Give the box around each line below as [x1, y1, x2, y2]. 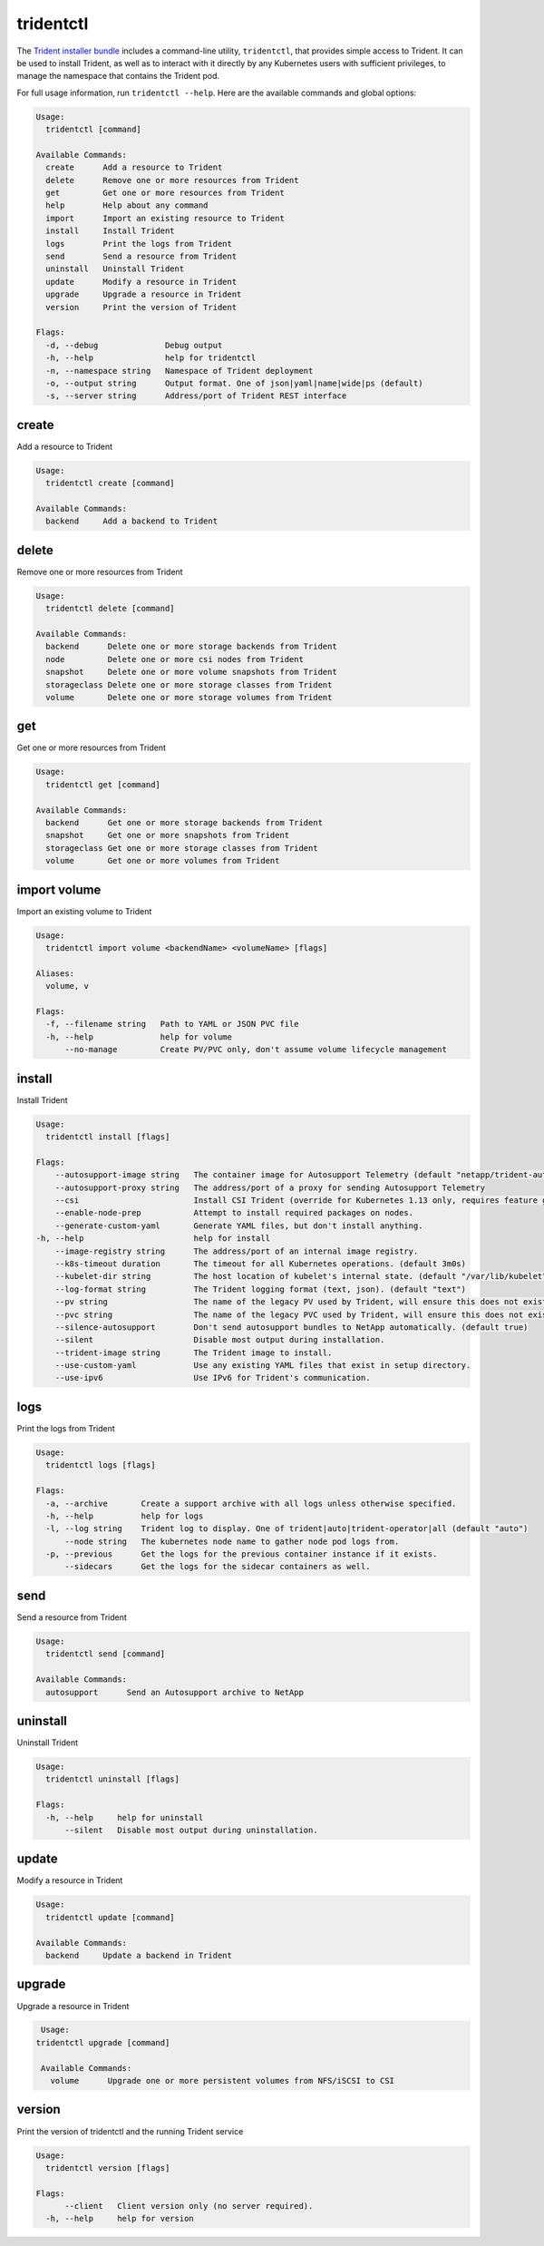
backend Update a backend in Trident [45, 1950, 233, 1960]
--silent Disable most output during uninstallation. [64, 1824, 318, 1835]
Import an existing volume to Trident [16, 905, 152, 916]
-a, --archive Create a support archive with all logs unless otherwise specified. [45, 1498, 457, 1509]
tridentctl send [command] [45, 1649, 166, 1659]
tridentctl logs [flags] [45, 1460, 156, 1470]
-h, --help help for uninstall [45, 1812, 204, 1822]
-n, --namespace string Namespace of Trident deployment [45, 366, 314, 376]
